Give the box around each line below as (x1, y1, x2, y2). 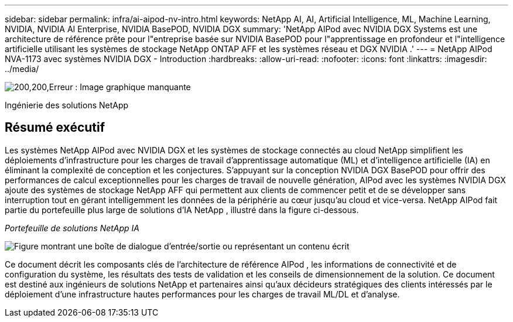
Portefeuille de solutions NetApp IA (5, 222, 140, 233)
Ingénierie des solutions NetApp (5, 100, 129, 110)
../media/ (5, 64, 39, 74)
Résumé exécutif (5, 120, 105, 135)
